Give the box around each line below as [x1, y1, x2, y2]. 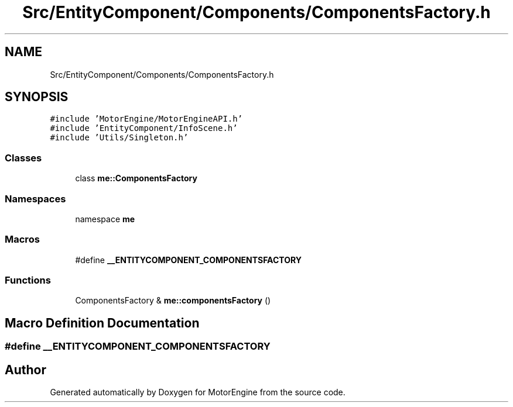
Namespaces [5, 192, 66, 205]
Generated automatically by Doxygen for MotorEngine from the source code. [50, 387, 346, 398]
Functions [5, 274, 51, 287]
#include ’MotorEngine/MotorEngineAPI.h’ [50, 114, 243, 124]
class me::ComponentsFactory [75, 173, 197, 184]
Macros [5, 233, 40, 246]
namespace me [75, 213, 135, 224]
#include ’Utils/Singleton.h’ [50, 133, 189, 143]
